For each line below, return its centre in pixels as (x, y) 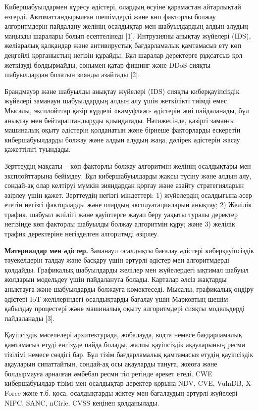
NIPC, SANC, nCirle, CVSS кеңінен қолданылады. (82, 402)
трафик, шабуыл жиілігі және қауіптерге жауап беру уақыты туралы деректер (121, 214)
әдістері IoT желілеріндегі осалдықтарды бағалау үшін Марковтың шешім (116, 298)
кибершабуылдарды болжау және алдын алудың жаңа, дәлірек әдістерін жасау (122, 139)
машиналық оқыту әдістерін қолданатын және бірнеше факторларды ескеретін (123, 130)
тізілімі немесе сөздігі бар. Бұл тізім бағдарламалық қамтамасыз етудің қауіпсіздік (129, 354)
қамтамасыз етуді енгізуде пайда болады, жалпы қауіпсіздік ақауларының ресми (125, 344)
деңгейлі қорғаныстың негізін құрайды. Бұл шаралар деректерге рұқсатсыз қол (124, 55)
